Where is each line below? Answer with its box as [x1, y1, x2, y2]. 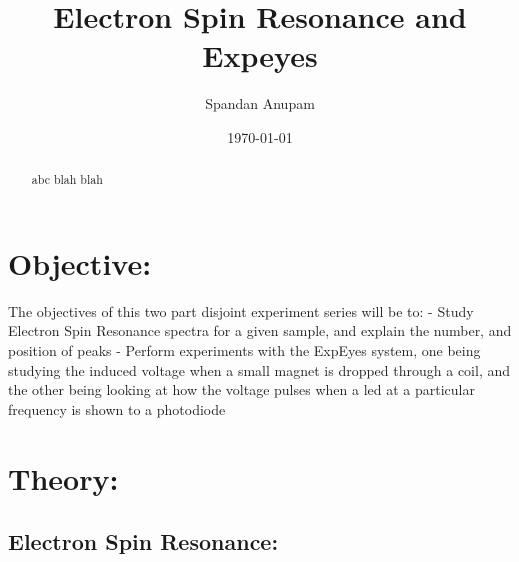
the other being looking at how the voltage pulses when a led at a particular [8, 379, 475, 400]
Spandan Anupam [205, 93, 315, 114]
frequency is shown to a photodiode [8, 398, 226, 419]
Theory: [8, 457, 119, 498]
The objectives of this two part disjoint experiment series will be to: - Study [8, 300, 474, 321]
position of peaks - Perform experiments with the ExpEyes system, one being [8, 340, 481, 361]
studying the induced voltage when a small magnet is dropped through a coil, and [8, 359, 511, 380]
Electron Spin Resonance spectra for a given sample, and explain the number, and [8, 320, 512, 341]
